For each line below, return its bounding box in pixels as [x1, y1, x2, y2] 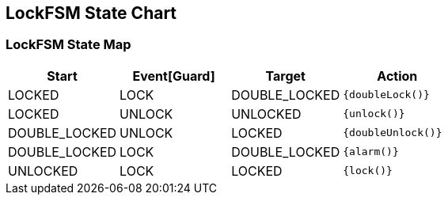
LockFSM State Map [6, 36, 131, 53]
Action [377, 67, 418, 84]
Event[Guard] [132, 67, 215, 84]
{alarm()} [343, 146, 399, 158]
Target [265, 67, 306, 84]
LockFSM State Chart [6, 3, 177, 23]
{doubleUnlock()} [343, 127, 442, 139]
